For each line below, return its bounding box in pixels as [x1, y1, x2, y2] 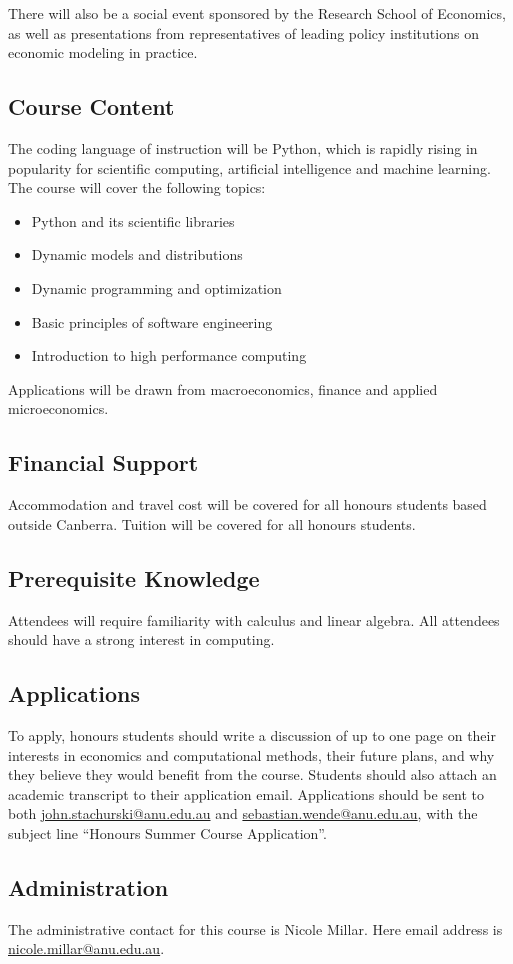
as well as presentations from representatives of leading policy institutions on [8, 22, 479, 43]
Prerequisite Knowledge [8, 562, 260, 593]
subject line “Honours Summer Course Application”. [8, 822, 327, 843]
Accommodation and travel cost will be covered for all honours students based [8, 494, 487, 515]
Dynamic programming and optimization [31, 277, 282, 298]
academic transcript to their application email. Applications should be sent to [8, 783, 485, 804]
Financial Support [8, 447, 199, 478]
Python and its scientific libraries [31, 210, 235, 231]
